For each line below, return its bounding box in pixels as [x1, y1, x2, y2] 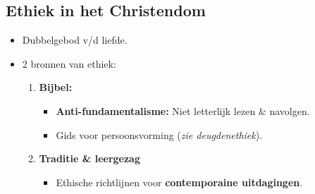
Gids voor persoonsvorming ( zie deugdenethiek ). [56, 127, 263, 142]
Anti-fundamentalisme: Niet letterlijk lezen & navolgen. [56, 103, 310, 118]
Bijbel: [39, 80, 73, 95]
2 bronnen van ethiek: [22, 56, 116, 71]
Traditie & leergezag [39, 151, 140, 166]
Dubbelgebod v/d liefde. [22, 32, 128, 47]
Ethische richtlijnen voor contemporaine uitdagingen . [56, 174, 303, 189]
